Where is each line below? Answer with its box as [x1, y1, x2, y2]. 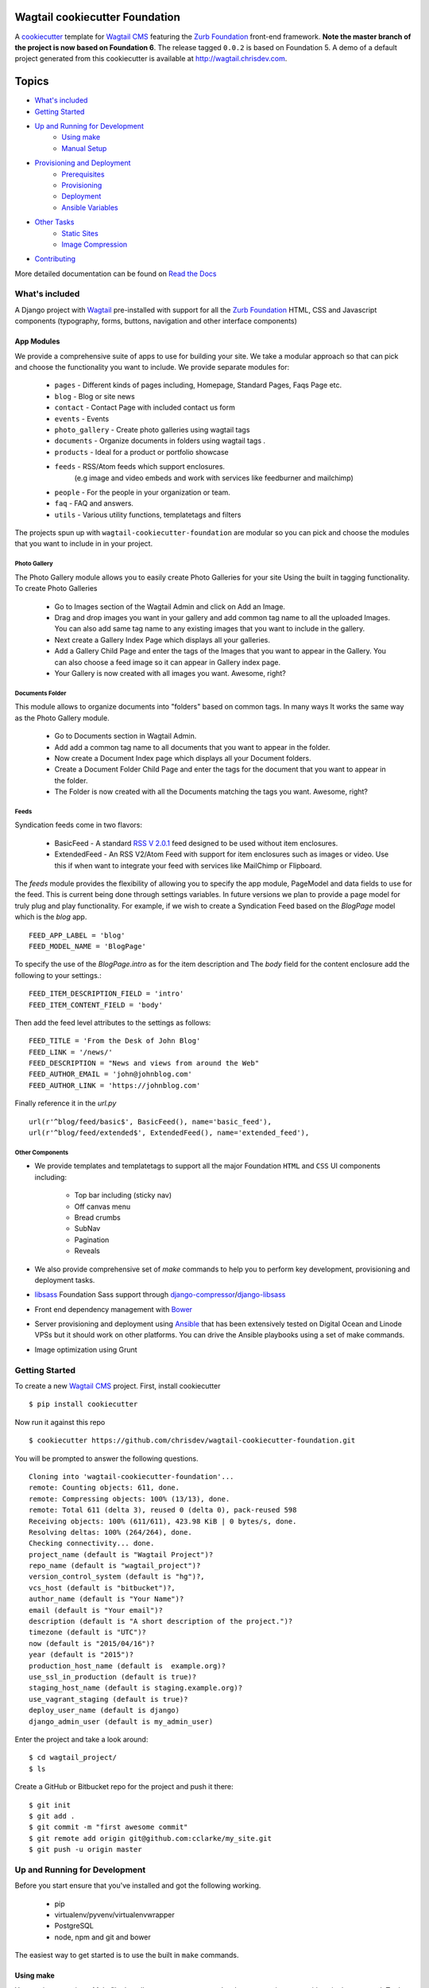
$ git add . [29, 1811, 75, 1820]
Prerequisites [61, 169, 105, 179]
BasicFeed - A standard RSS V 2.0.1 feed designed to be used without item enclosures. [54, 838, 338, 848]
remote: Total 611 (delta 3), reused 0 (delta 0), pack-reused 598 [29, 1505, 297, 1515]
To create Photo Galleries [14, 584, 99, 593]
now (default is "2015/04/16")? [29, 1639, 155, 1648]
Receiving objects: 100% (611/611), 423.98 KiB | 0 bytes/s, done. [29, 1516, 297, 1526]
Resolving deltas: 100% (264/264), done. [29, 1528, 192, 1536]
